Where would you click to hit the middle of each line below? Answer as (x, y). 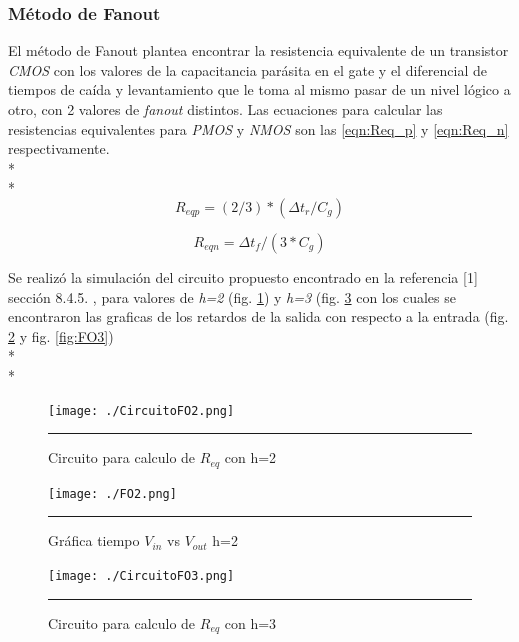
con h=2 (250, 457)
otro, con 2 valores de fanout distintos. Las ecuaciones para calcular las (225, 109)
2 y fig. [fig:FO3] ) (61, 335)
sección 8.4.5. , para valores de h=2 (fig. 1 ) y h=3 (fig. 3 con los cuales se (232, 296)
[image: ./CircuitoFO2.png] (141, 410)
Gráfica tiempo (94, 540)
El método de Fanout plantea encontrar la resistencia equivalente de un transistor (258, 50)
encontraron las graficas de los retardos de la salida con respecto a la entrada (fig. (258, 316)
